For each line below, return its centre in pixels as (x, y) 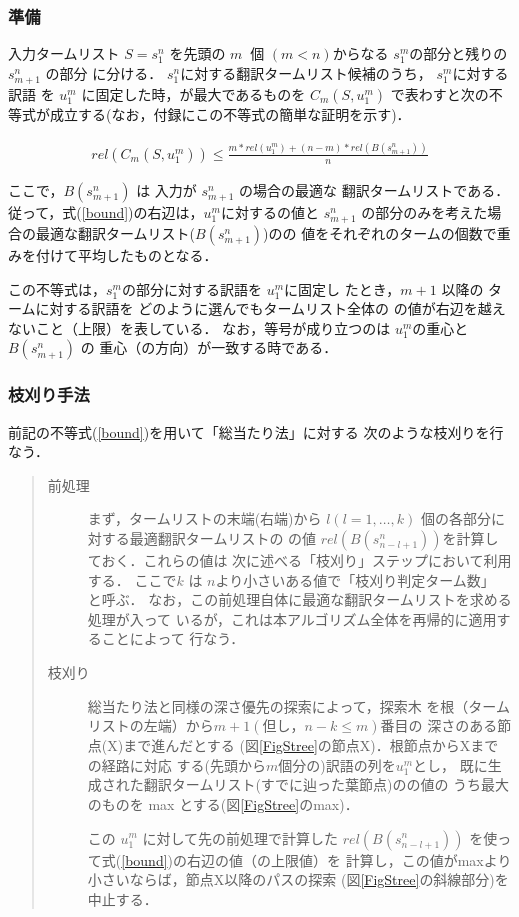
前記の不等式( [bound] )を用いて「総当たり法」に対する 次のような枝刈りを (249, 431)
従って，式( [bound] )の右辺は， (106, 211)
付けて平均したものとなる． (126, 255)
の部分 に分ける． (104, 72)
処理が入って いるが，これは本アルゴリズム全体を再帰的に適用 (292, 618)
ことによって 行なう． (173, 638)
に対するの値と (269, 211)
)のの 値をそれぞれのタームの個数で (380, 233)
